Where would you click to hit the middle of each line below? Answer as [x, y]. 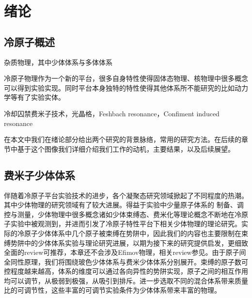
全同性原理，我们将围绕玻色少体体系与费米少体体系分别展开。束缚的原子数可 [126, 261]
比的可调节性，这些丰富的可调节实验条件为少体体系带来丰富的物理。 [112, 290]
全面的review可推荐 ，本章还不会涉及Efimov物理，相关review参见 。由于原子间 [125, 252]
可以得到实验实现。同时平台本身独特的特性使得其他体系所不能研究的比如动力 [126, 87]
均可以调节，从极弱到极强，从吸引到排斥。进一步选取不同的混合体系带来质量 [126, 280]
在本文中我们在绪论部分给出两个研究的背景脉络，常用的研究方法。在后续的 [123, 139]
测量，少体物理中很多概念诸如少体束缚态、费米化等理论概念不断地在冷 [129, 214]
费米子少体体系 [39, 175]
